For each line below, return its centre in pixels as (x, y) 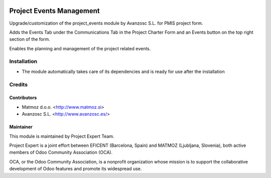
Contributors (23, 98)
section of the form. (30, 39)
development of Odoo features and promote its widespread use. (76, 169)
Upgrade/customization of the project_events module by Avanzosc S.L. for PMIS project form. (106, 23)
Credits (18, 84)
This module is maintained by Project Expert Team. (62, 136)
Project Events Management (54, 11)
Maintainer (21, 127)
